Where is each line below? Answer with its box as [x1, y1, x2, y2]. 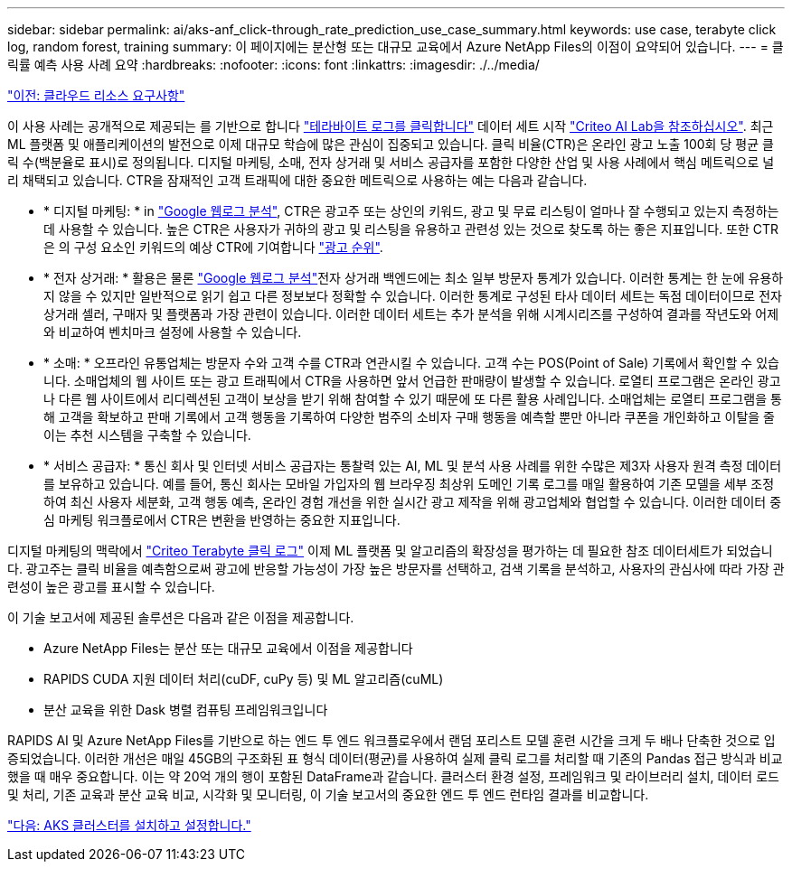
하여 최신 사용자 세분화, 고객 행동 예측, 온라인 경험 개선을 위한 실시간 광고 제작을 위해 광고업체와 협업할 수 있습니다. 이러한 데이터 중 [43, 494, 782, 509]
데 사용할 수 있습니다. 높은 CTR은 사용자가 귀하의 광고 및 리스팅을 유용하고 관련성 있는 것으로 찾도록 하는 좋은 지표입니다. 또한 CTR [43, 221, 779, 237]
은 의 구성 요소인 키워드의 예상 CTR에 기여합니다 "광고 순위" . [43, 239, 383, 255]
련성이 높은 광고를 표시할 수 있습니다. [7, 579, 215, 594]
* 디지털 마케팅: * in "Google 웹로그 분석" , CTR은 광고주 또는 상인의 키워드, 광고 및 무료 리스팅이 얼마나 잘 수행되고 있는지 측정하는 [43, 203, 779, 219]
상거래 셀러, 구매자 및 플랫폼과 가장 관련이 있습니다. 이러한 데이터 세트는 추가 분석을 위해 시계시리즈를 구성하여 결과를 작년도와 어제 [43, 306, 779, 322]
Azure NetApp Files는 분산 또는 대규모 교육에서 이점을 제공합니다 [43, 640, 413, 656]
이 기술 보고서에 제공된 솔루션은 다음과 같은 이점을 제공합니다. [7, 610, 354, 625]
